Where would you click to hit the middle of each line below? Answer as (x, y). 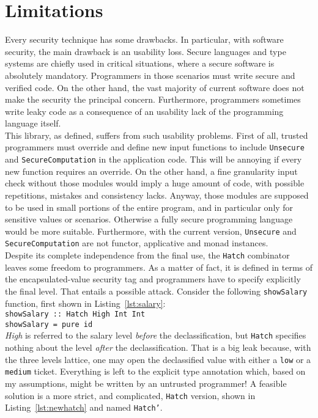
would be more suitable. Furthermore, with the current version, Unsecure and (151, 231)
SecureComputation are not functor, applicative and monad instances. (137, 243)
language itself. (33, 123)
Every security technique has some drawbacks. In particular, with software (144, 39)
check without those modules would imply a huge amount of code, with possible (155, 183)
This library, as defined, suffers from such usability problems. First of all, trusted (157, 135)
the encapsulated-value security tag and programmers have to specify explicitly (153, 279)
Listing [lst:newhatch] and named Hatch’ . (84, 407)
